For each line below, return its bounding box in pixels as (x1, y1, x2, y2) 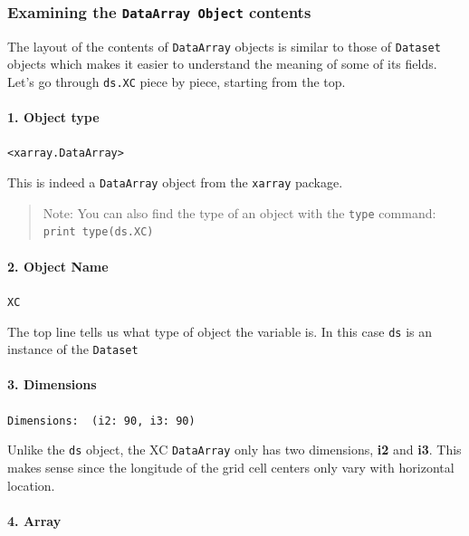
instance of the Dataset (7, 340, 139, 359)
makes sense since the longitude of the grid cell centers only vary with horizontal (7, 457, 455, 476)
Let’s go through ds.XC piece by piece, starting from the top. (7, 72, 346, 91)
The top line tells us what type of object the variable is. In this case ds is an (7, 321, 433, 340)
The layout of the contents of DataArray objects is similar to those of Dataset (7, 36, 441, 55)
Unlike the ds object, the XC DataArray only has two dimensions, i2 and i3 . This (7, 440, 462, 459)
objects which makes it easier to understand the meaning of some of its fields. (7, 54, 437, 73)
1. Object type (7, 108, 100, 127)
